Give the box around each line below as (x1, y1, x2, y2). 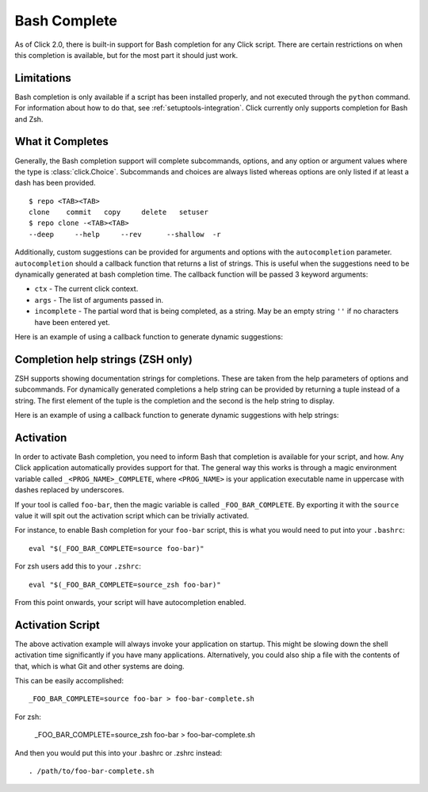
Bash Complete (14, 12, 118, 29)
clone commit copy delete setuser (29, 208, 209, 217)
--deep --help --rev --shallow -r (29, 230, 221, 239)
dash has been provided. (14, 178, 96, 188)
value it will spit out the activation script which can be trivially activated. (14, 511, 250, 520)
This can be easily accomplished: (14, 675, 124, 685)
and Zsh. (14, 114, 44, 124)
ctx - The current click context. (34, 284, 139, 293)
